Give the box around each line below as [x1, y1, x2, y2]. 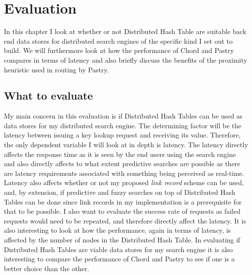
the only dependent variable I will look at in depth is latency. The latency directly [4, 139, 248, 150]
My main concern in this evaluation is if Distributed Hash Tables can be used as [4, 111, 243, 121]
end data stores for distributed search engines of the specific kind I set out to [4, 35, 233, 46]
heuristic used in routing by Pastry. [4, 64, 109, 74]
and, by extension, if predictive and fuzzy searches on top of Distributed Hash [4, 187, 236, 197]
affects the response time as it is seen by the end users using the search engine [4, 149, 236, 159]
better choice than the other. [4, 263, 89, 273]
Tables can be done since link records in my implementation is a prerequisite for [4, 196, 242, 206]
